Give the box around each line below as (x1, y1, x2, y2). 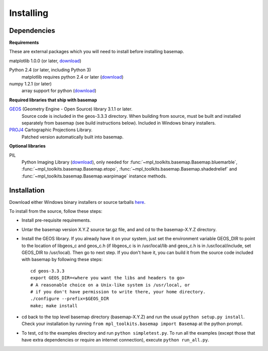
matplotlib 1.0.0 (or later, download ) (9, 58, 81, 64)
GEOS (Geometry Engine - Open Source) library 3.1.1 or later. (9, 106, 133, 112)
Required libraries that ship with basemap (9, 97, 97, 103)
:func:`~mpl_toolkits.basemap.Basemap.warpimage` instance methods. (21, 173, 167, 179)
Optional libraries (9, 143, 46, 149)
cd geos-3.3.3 (30, 268, 65, 273)
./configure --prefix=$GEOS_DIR (30, 296, 109, 302)
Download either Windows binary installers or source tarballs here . (9, 199, 146, 205)
